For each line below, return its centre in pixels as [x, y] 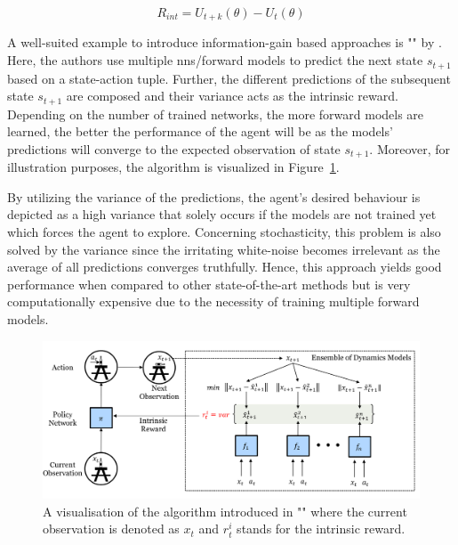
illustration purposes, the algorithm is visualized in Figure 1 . [173, 167]
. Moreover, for [410, 148]
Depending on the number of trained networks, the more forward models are [216, 114]
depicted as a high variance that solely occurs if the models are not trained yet [222, 214]
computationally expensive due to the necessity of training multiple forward [213, 301]
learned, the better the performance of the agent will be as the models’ [200, 131]
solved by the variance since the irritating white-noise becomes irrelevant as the [224, 249]
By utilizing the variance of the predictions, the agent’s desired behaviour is [214, 196]
